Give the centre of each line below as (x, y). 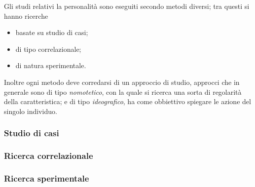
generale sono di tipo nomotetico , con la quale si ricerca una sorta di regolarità (123, 92)
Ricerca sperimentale (47, 178)
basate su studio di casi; (52, 32)
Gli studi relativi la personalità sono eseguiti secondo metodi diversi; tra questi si (127, 6)
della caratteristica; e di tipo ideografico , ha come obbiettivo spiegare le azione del (127, 101)
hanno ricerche (26, 16)
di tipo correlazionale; (48, 49)
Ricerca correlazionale (49, 156)
